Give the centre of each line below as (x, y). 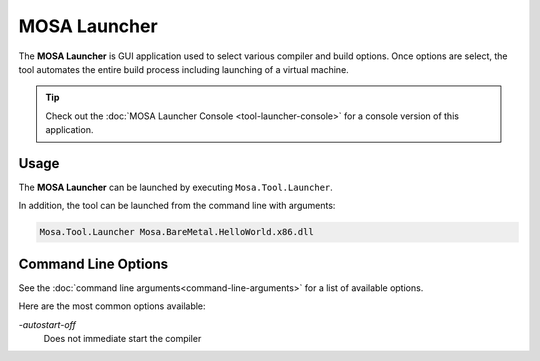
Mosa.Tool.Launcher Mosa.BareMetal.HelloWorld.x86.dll (176, 232)
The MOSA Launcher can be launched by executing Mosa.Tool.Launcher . (176, 187)
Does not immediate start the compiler (122, 339)
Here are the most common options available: (112, 306)
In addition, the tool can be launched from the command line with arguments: (177, 206)
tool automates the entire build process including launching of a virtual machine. (183, 69)
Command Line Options (93, 263)
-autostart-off (47, 324)
